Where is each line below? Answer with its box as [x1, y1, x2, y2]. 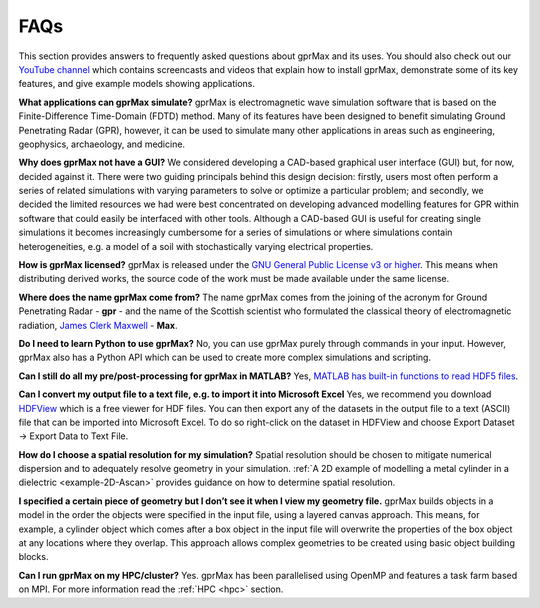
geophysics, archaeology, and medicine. [18, 138, 185, 150]
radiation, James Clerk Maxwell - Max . [18, 319, 179, 331]
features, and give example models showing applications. [18, 78, 255, 90]
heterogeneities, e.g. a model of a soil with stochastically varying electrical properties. [18, 240, 374, 252]
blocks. [18, 551, 49, 563]
